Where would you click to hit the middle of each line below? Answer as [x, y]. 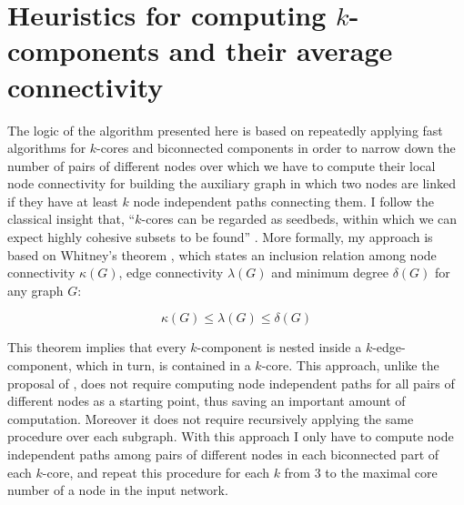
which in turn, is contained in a [163, 365]
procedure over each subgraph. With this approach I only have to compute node [231, 436]
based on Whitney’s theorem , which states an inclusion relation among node [222, 254]
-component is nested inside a [279, 347]
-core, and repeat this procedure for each [156, 472]
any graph [35, 290]
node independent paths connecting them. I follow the [284, 201]
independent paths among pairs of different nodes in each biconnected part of [223, 454]
